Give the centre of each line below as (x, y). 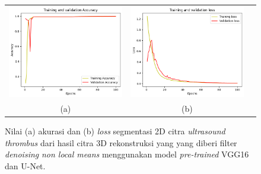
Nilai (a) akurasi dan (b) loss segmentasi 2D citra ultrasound (115, 131)
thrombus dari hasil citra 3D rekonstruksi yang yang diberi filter (121, 142)
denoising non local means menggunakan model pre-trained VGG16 (127, 154)
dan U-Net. (25, 165)
